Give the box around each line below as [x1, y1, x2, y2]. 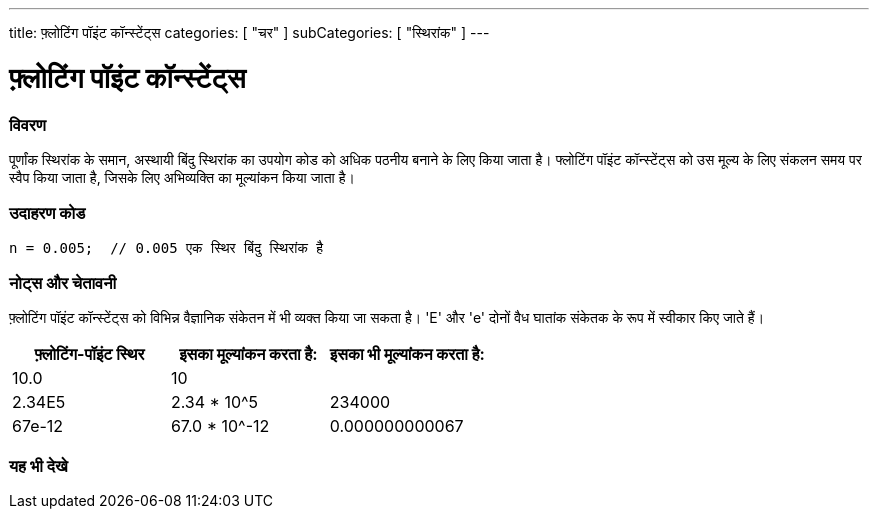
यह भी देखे [9, 455, 68, 476]
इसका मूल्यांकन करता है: [179, 344, 318, 365]
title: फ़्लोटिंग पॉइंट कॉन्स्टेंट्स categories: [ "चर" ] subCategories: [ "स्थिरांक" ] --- [9, 24, 490, 41]
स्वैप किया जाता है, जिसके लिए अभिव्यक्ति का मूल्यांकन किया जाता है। [9, 168, 355, 186]
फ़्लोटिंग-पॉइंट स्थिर [34, 344, 145, 365]
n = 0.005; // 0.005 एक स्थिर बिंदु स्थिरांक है [9, 239, 324, 256]
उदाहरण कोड [9, 203, 86, 224]
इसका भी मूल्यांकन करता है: [329, 344, 485, 365]
